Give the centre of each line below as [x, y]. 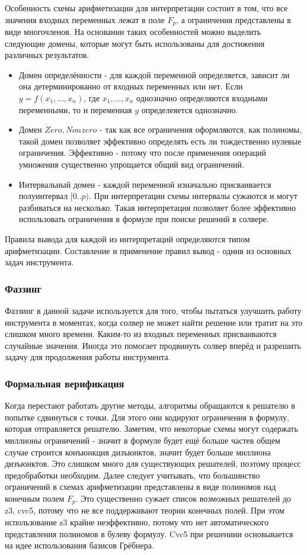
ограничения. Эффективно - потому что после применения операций [143, 153]
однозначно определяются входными [202, 98]
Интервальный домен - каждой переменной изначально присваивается [145, 184]
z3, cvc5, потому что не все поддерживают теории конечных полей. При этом [145, 510]
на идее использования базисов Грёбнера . [79, 545]
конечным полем [35, 498]
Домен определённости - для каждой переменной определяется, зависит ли [154, 74]
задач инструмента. [39, 262]
